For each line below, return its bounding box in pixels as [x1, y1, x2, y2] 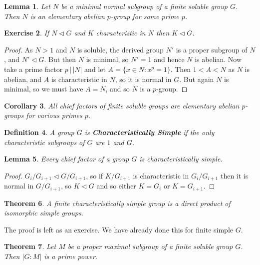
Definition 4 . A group [4, 126, 74, 137]
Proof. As [4, 44, 33, 54]
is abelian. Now [195, 54, 242, 64]
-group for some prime [110, 10, 179, 21]
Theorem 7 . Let [4, 241, 56, 251]
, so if [86, 170, 103, 180]
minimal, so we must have [4, 83, 83, 94]
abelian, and [4, 73, 42, 84]
